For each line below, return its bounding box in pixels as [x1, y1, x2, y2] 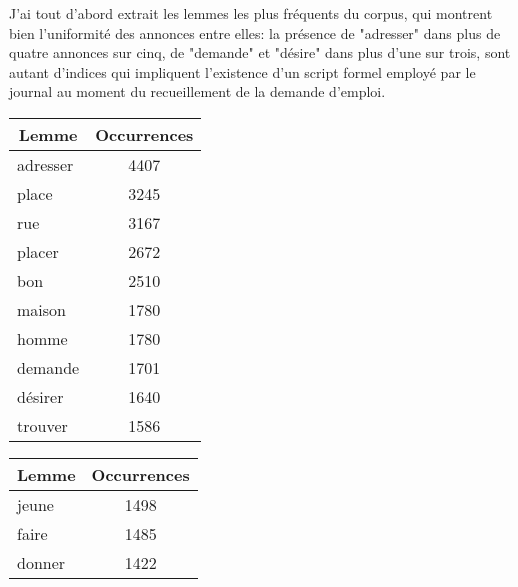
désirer [17, 384, 64, 408]
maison [17, 297, 66, 321]
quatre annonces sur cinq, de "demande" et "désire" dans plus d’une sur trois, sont [9, 42, 511, 63]
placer [17, 239, 59, 263]
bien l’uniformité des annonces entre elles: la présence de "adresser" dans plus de [9, 22, 501, 43]
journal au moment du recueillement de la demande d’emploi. [9, 81, 386, 102]
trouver [17, 413, 68, 437]
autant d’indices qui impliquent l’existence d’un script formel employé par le [9, 61, 476, 82]
